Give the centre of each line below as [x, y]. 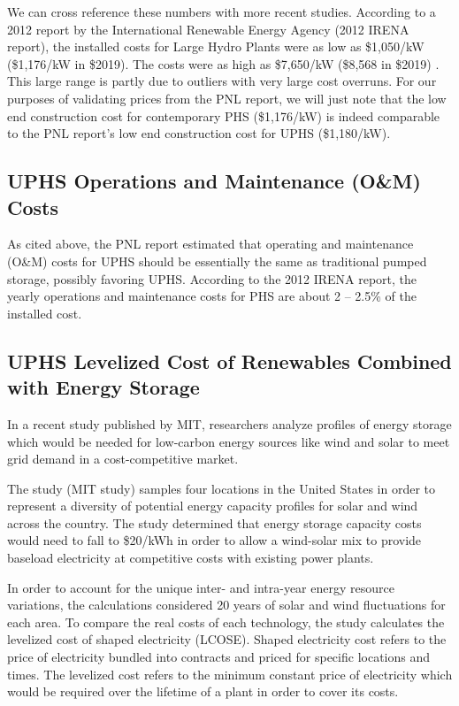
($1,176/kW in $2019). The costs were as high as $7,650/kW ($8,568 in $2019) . [223, 63]
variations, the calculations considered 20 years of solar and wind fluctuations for [226, 605]
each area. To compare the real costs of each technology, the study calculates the [226, 622]
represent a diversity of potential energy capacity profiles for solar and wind [213, 506]
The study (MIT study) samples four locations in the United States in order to [221, 488]
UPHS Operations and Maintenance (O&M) [214, 181]
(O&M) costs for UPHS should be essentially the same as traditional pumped [217, 261]
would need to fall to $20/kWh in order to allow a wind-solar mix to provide [214, 540]
